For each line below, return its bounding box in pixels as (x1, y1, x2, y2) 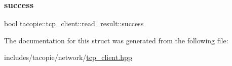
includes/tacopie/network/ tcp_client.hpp (4, 52, 132, 62)
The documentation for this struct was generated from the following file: (4, 35, 228, 45)
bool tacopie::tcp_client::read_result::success (4, 18, 144, 29)
